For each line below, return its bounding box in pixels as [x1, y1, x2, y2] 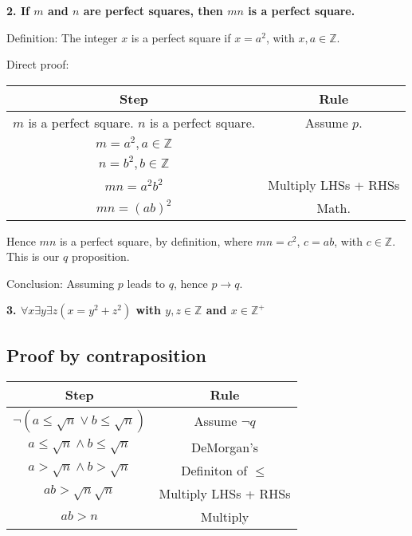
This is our [6, 248, 60, 265]
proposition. [71, 248, 130, 265]
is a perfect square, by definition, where [59, 232, 253, 249]
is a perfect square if [131, 29, 231, 45]
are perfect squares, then [83, 2, 223, 18]
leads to [127, 274, 166, 291]
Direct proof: [6, 56, 69, 73]
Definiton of [181, 460, 248, 479]
